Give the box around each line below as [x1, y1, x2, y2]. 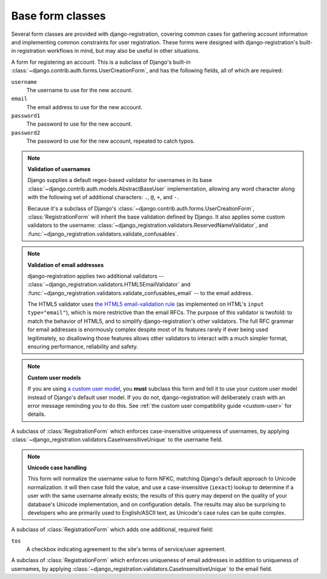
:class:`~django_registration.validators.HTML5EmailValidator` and [27, 281, 191, 288]
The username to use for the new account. [26, 86, 133, 93]
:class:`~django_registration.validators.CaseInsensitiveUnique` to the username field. [11, 436, 223, 443]
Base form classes [11, 9, 106, 22]
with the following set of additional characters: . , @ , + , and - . [27, 194, 179, 201]
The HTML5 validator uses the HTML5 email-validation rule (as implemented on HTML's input [27, 300, 264, 308]
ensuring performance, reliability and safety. [27, 343, 139, 350]
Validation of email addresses [27, 261, 104, 268]
